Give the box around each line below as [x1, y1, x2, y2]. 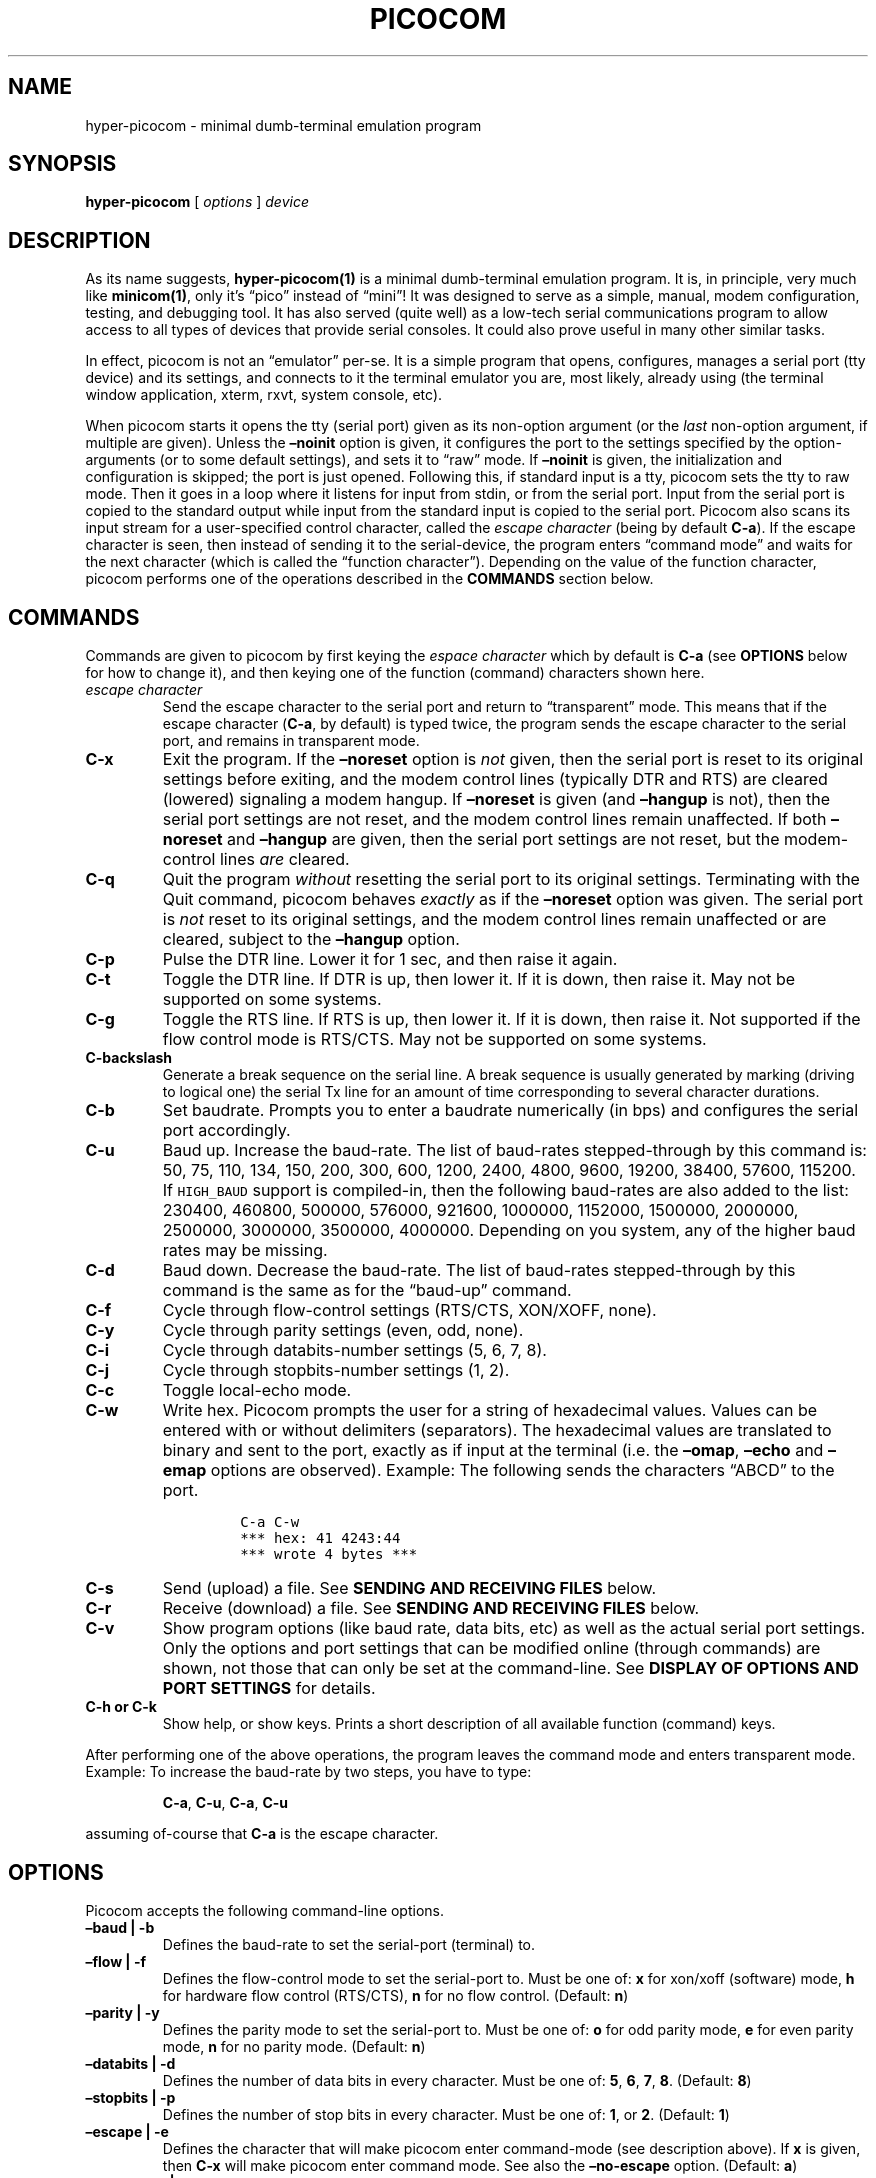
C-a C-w [240, 1514, 300, 1531]
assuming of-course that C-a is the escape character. [85, 1825, 439, 1843]
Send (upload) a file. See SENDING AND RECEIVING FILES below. [162, 1578, 657, 1599]
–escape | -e [85, 2122, 169, 2140]
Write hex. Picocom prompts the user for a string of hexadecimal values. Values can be [162, 1400, 818, 1421]
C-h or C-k [85, 1698, 157, 1716]
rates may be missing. [162, 1240, 328, 1261]
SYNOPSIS [8, 151, 117, 177]
